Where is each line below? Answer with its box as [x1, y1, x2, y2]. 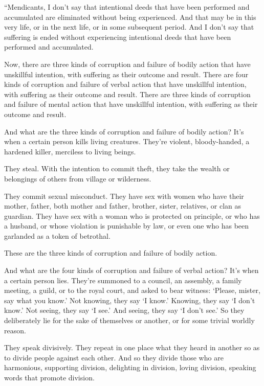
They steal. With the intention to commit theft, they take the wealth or [4, 163, 230, 174]
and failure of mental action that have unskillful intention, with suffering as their [4, 99, 258, 109]
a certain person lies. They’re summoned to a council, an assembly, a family [4, 275, 242, 285]
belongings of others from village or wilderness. [4, 173, 151, 184]
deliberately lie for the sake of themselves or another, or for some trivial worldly [4, 315, 255, 326]
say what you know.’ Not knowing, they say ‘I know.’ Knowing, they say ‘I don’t [4, 294, 255, 305]
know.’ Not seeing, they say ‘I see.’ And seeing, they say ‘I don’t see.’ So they [4, 305, 245, 315]
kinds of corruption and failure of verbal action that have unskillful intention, [4, 79, 247, 89]
